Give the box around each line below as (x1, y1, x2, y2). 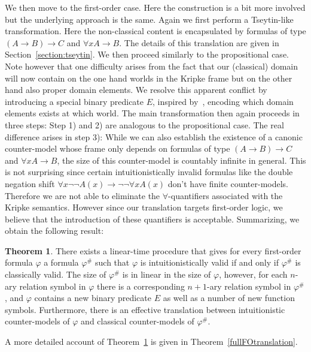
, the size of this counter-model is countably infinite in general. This (57, 154, 306, 166)
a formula (44, 256, 79, 269)
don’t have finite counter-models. (167, 177, 288, 189)
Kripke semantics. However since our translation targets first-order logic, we (5, 201, 283, 213)
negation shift (5, 177, 55, 189)
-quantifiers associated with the (168, 189, 283, 201)
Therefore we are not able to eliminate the (5, 189, 160, 201)
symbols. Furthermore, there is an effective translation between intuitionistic (5, 303, 285, 315)
